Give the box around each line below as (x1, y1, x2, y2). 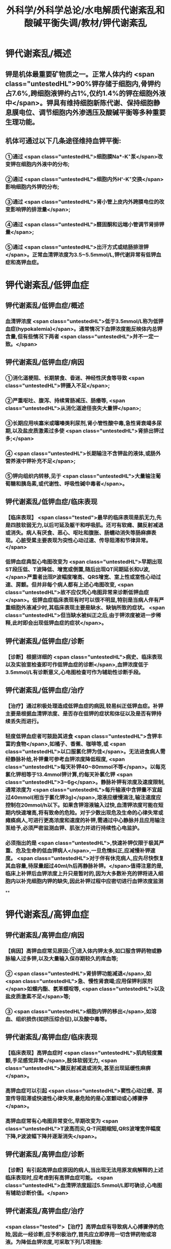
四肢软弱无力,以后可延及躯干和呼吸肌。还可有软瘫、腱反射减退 (10, 522, 164, 529)
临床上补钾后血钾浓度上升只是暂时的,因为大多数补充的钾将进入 (5, 870, 158, 877)
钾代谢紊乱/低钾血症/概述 (5, 301, 84, 310)
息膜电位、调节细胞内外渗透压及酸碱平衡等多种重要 (5, 108, 166, 117)
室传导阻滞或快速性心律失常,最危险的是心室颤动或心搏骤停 (5, 1095, 148, 1102)
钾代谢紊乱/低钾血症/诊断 (5, 636, 84, 645)
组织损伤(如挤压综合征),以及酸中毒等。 (15, 1015, 110, 1022)
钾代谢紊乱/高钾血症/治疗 (5, 1207, 84, 1215)
